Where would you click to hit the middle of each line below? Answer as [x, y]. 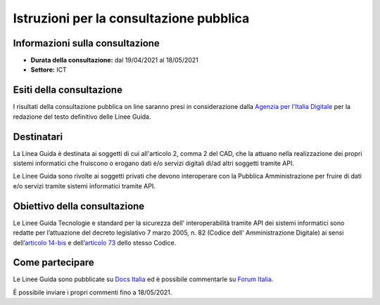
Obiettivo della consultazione [79, 206]
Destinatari [38, 137]
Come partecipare [53, 262]
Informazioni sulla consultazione [86, 43]
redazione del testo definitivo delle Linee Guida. [82, 117]
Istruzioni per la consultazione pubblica [131, 18]
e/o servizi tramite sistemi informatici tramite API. [84, 186]
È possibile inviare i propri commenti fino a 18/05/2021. [93, 292]
